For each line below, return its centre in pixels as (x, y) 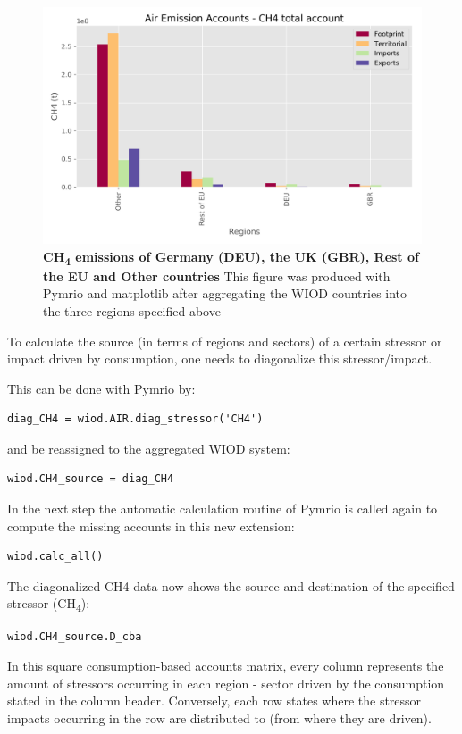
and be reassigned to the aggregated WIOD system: (149, 448)
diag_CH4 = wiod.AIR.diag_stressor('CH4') (135, 419)
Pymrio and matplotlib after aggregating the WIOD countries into (225, 293)
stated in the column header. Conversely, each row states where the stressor (214, 701)
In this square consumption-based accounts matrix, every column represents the (226, 666)
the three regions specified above (132, 310)
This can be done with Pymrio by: (101, 388)
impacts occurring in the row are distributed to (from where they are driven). (219, 717)
